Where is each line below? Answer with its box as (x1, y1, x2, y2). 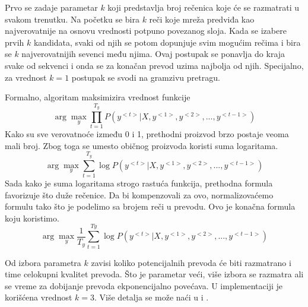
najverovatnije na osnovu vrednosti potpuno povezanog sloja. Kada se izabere (5, 24, 287, 37)
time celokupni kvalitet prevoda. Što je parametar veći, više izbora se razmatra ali (5, 268, 304, 280)
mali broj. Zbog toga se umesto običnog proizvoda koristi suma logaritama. (5, 139, 278, 151)
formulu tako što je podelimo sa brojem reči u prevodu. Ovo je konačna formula (5, 200, 296, 213)
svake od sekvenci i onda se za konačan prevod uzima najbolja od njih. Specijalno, (5, 59, 304, 71)
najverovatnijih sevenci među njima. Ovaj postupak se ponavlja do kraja (21, 48, 285, 60)
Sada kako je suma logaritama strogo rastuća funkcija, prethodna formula (5, 177, 273, 189)
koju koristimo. (5, 211, 59, 224)
